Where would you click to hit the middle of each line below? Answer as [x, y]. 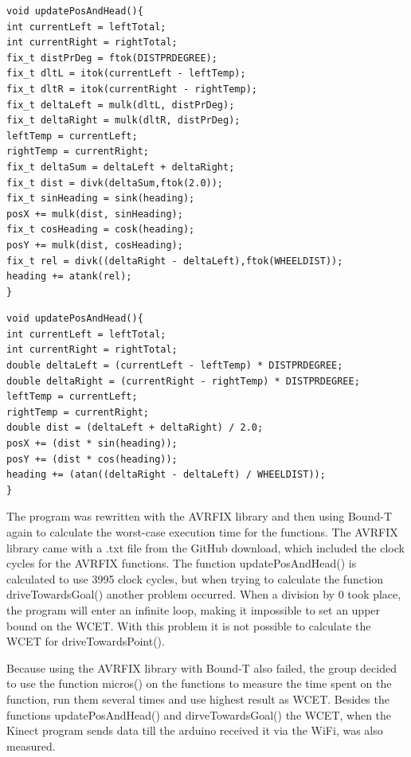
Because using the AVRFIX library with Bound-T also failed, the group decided [202, 667]
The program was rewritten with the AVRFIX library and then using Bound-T [199, 516]
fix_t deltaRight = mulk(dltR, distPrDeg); [123, 121]
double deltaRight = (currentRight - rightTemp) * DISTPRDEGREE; [183, 381]
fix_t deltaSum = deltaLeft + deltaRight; [121, 167]
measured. [31, 745]
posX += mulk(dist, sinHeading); [95, 214]
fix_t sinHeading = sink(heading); [101, 199]
